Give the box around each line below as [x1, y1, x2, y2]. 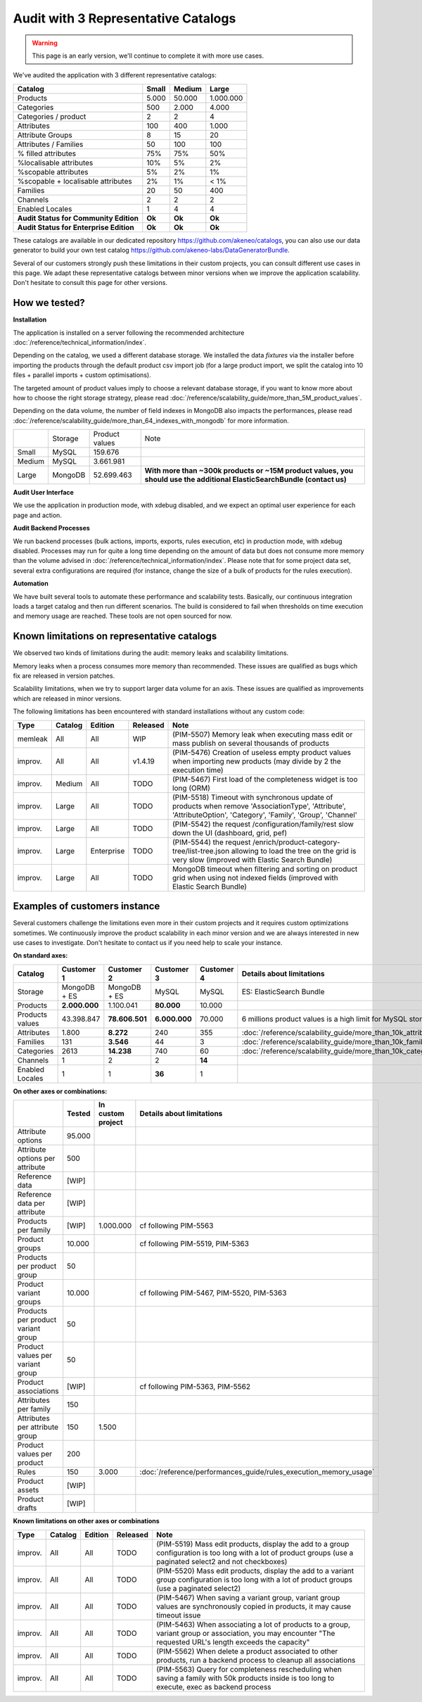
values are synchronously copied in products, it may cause [155, 1601, 352, 1611]
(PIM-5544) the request [172, 837, 251, 847]
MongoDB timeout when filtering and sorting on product [172, 864, 358, 874]
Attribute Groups [17, 130, 73, 140]
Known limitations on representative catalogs [13, 630, 217, 642]
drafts [17, 1503, 37, 1513]
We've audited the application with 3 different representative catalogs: [13, 71, 217, 80]
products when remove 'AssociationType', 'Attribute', [172, 801, 346, 811]
